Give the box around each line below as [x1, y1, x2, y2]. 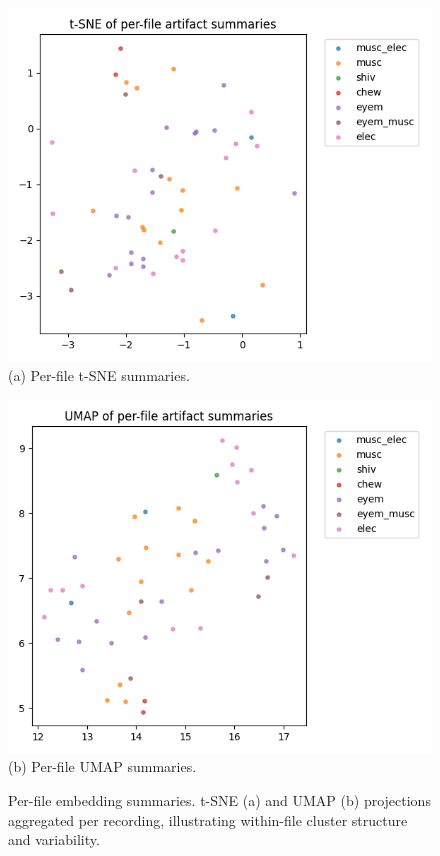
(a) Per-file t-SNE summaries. [8, 364, 190, 385]
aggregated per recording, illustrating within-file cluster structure [8, 809, 408, 830]
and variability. [8, 829, 100, 850]
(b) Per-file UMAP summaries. [8, 756, 197, 777]
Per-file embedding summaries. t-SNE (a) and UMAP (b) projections [8, 790, 431, 811]
